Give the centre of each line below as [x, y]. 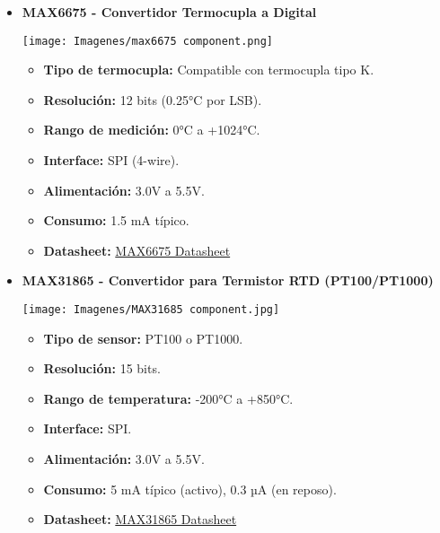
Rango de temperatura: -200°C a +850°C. [168, 398]
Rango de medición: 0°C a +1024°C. [152, 130]
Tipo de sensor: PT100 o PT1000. [143, 338]
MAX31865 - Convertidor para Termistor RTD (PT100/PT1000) [228, 280]
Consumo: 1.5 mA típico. [116, 220]
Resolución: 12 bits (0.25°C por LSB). [153, 99]
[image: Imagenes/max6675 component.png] [147, 41]
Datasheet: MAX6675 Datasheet [137, 250]
